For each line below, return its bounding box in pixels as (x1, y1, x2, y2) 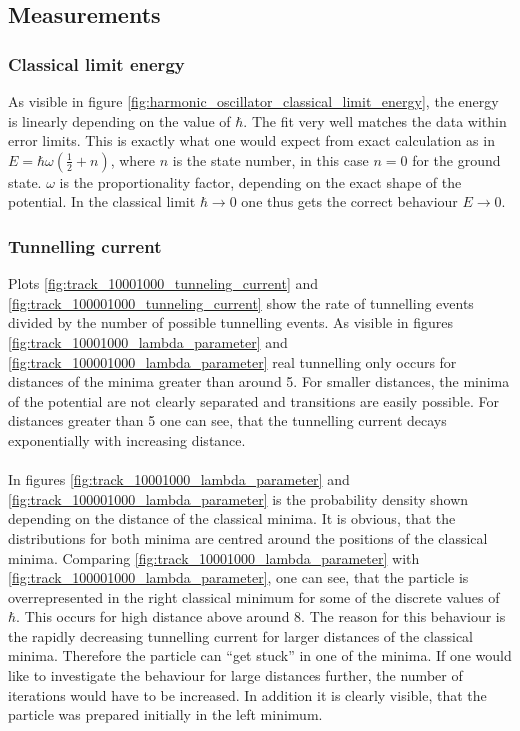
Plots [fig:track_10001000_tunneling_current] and (8, 273, 319, 294)
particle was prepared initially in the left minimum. (8, 704, 323, 725)
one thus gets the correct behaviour (241, 191, 458, 212)
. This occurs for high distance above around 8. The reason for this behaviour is (16, 606, 506, 627)
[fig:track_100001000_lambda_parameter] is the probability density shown (8, 488, 469, 509)
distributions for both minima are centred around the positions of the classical (8, 527, 488, 548)
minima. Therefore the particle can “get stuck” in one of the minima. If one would (8, 645, 512, 666)
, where (110, 149, 156, 170)
